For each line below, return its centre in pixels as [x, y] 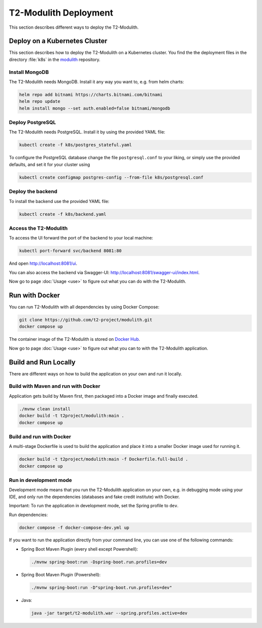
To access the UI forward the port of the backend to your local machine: [81, 238]
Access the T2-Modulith [38, 228]
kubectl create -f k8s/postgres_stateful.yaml [75, 145]
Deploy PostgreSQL [33, 123]
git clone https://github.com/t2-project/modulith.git [86, 320]
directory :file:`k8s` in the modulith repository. [55, 59]
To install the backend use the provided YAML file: [59, 201]
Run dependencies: [28, 515]
